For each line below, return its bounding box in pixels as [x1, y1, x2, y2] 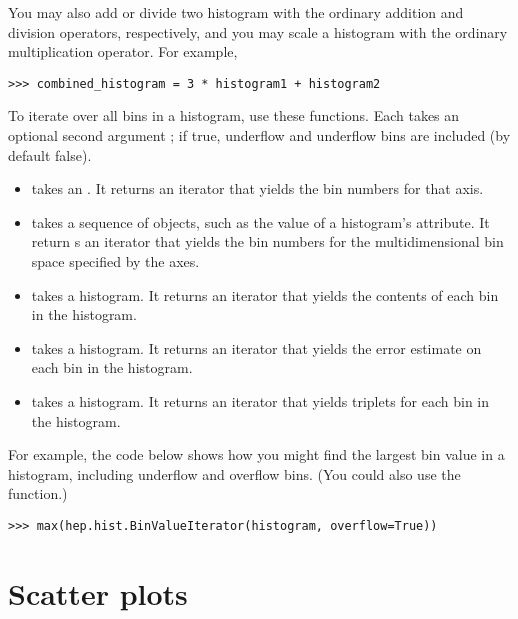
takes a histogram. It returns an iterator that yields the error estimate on [31, 337, 482, 358]
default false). [8, 144, 92, 165]
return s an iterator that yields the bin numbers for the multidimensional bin [31, 231, 504, 252]
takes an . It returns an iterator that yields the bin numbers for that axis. [31, 178, 484, 199]
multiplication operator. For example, [8, 41, 238, 62]
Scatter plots [8, 572, 188, 613]
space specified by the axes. [31, 251, 200, 271]
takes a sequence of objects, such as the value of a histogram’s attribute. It [31, 211, 490, 232]
